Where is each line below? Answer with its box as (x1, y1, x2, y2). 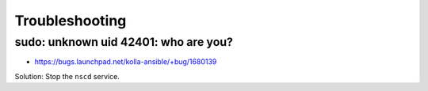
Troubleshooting (14, 12, 127, 29)
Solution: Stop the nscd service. (14, 71, 120, 81)
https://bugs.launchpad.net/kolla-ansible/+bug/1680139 (34, 57, 217, 66)
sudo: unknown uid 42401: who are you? (14, 35, 234, 49)
